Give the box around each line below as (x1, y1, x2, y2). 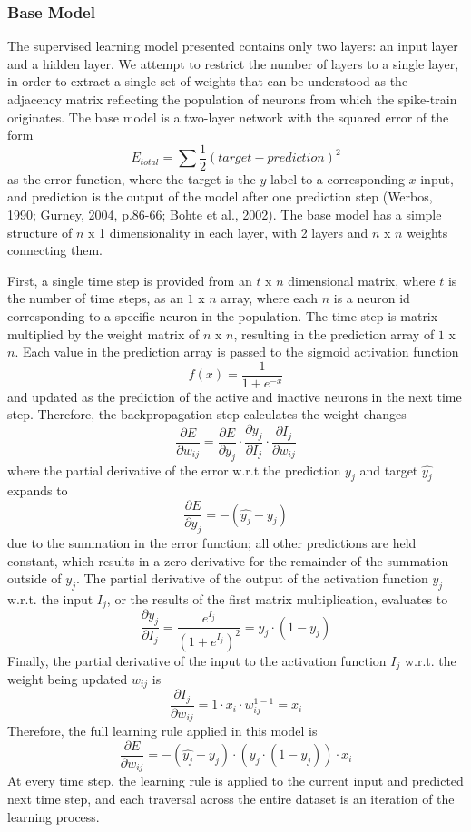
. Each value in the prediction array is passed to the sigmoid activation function (15, 342, 459, 361)
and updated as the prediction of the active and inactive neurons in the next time (7, 387, 462, 406)
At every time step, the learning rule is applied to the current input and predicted (7, 771, 464, 790)
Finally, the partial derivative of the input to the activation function (7, 651, 387, 670)
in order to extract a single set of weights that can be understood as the (7, 72, 408, 91)
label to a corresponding (270, 169, 405, 188)
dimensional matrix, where (288, 270, 436, 289)
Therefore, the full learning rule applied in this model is (7, 721, 318, 740)
